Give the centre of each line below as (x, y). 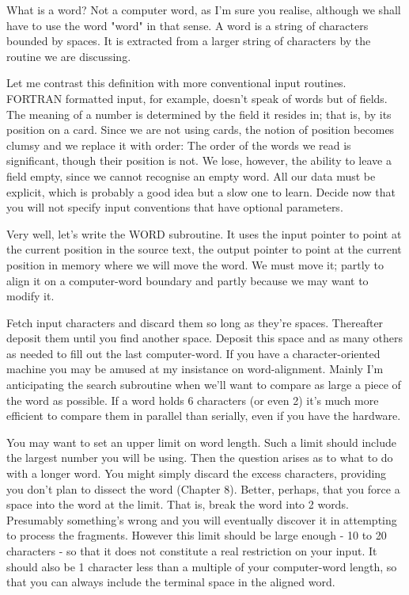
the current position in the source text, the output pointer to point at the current (204, 249)
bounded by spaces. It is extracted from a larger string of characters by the (189, 41)
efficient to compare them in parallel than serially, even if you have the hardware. (204, 416)
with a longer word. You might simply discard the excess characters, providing (197, 473)
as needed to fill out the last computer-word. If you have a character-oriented (193, 353)
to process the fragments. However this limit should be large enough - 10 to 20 (197, 535)
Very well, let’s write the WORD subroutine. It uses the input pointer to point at (204, 233)
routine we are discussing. (69, 56)
